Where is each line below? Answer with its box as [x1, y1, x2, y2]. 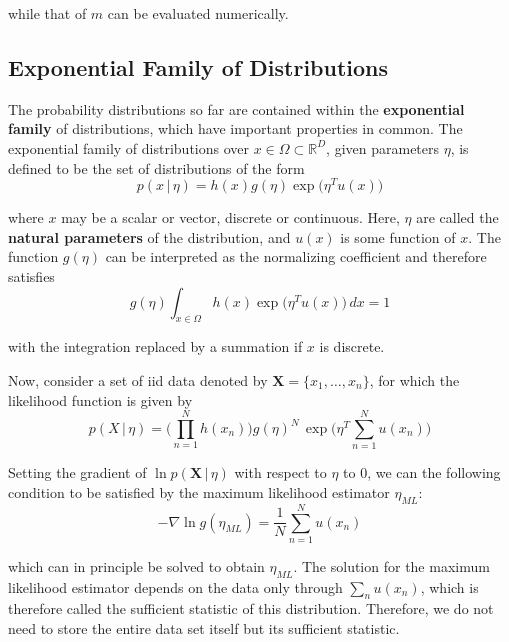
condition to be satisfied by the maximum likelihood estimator [8, 481, 390, 502]
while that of [8, 3, 87, 23]
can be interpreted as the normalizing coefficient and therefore [105, 246, 487, 267]
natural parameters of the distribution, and [8, 226, 291, 247]
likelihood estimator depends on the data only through [8, 576, 343, 597]
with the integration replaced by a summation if [8, 336, 303, 357]
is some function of [340, 226, 456, 247]
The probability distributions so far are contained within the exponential [8, 98, 465, 119]
